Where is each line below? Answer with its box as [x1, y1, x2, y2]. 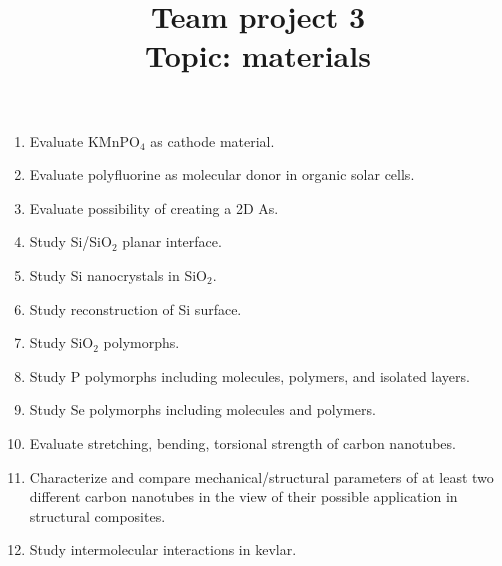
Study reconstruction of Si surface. [29, 298, 242, 319]
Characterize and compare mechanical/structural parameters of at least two [29, 466, 494, 487]
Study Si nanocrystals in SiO [29, 264, 207, 285]
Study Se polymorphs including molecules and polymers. [29, 399, 376, 420]
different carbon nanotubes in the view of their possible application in [29, 486, 458, 507]
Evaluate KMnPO [29, 130, 140, 151]
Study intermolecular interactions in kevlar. [29, 539, 297, 560]
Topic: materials [145, 35, 371, 76]
